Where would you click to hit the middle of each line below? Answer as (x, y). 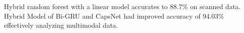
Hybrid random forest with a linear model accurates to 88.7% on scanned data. (122, 6)
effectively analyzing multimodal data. (61, 25)
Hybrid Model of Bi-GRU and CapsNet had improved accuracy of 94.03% (114, 16)
